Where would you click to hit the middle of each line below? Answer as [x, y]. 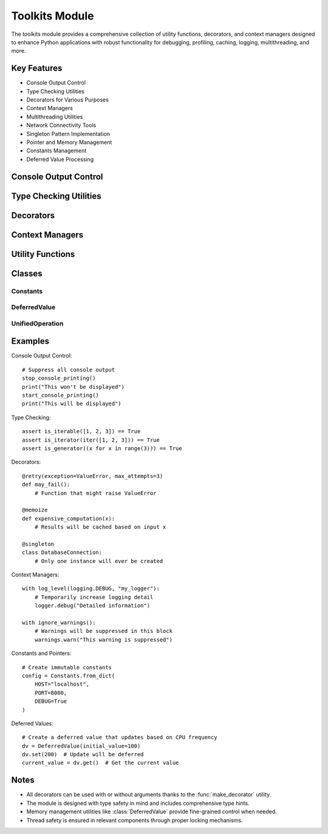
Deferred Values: [32, 723]
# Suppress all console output [69, 370]
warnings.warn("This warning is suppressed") [104, 640]
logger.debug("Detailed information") [92, 606]
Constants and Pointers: [41, 654]
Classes [27, 273]
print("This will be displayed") [72, 404]
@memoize [35, 510]
